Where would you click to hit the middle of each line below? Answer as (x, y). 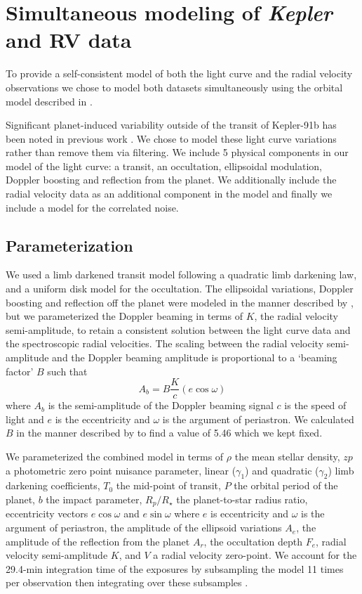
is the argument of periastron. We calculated (258, 419)
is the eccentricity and (102, 419)
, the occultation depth (253, 541)
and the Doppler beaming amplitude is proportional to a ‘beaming (195, 357)
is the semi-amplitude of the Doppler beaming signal (161, 405)
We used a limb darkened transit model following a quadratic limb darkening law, (181, 275)
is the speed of (315, 405)
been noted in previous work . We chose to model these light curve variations (171, 138)
